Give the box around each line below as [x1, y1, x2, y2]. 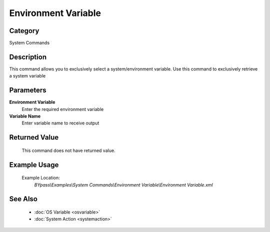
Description [9, 52, 47, 61]
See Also [9, 195, 37, 203]
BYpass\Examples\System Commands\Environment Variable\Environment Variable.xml [34, 181, 213, 187]
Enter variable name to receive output [21, 120, 99, 126]
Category [9, 26, 39, 35]
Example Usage [9, 160, 59, 169]
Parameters [9, 86, 46, 94]
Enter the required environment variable [21, 106, 104, 112]
